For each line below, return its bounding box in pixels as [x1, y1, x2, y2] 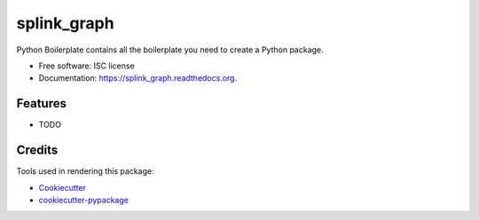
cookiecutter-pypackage [38, 194, 129, 205]
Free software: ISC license [38, 60, 135, 71]
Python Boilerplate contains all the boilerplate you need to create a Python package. [16, 44, 324, 55]
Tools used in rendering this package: [16, 166, 154, 177]
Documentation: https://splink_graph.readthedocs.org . [38, 73, 238, 83]
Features [16, 96, 67, 111]
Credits [16, 143, 59, 158]
